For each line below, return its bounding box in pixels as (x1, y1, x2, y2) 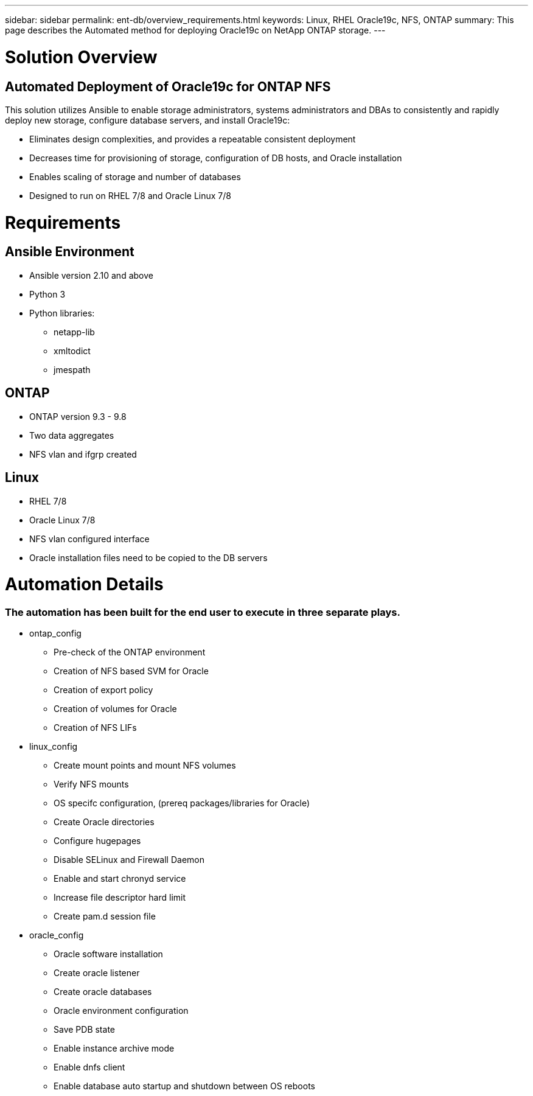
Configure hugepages (54, 836, 141, 846)
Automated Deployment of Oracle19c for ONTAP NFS (5, 79, 331, 94)
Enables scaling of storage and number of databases (29, 171, 241, 182)
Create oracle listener (54, 968, 140, 979)
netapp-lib (54, 326, 95, 337)
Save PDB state (54, 1024, 115, 1035)
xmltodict (54, 345, 91, 356)
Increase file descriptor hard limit (54, 892, 186, 903)
